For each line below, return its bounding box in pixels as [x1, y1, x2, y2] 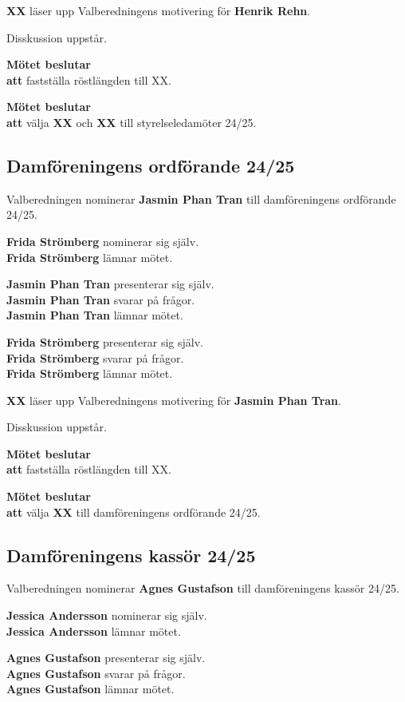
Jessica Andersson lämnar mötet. [6, 622, 181, 639]
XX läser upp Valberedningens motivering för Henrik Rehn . [6, 2, 311, 18]
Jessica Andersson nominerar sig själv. [6, 607, 207, 624]
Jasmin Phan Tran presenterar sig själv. [6, 276, 214, 292]
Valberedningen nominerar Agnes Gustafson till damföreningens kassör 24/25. [6, 580, 399, 597]
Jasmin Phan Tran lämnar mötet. [6, 307, 183, 323]
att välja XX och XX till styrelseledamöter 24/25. [6, 113, 257, 130]
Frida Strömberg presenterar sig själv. [6, 333, 203, 350]
